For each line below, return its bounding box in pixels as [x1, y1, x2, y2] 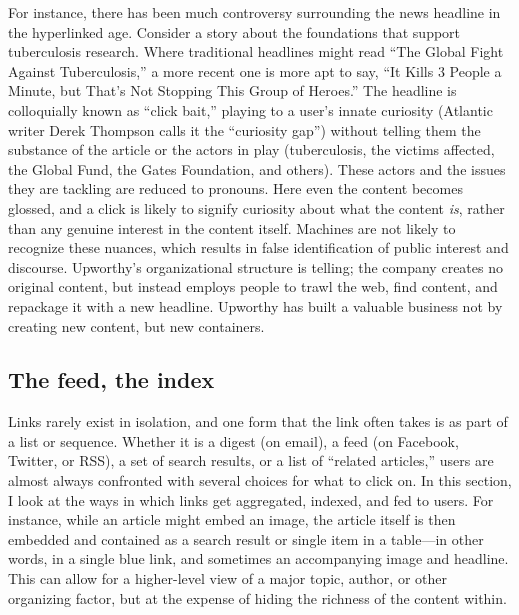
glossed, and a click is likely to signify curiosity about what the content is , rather [8, 197, 505, 218]
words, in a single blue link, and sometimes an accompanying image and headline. [8, 548, 509, 569]
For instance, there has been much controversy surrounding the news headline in [8, 2, 501, 22]
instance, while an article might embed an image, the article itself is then [8, 509, 456, 530]
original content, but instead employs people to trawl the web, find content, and [8, 276, 498, 297]
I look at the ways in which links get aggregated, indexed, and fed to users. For [8, 489, 494, 510]
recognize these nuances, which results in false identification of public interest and [8, 237, 509, 258]
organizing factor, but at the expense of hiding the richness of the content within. [8, 587, 507, 608]
